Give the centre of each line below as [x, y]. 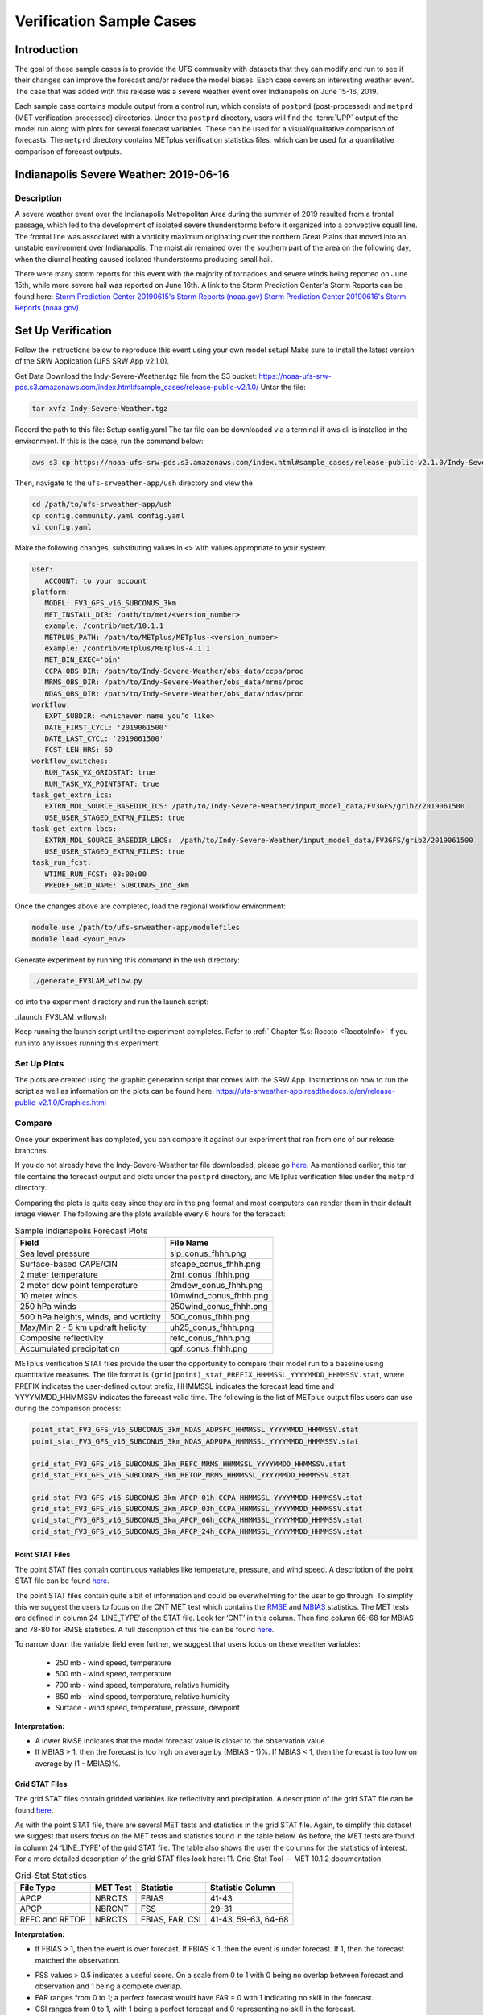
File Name [189, 1243]
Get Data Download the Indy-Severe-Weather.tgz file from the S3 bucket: [136, 376]
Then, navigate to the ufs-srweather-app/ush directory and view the [134, 483]
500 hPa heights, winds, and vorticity [90, 1316]
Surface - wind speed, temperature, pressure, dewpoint [148, 1708]
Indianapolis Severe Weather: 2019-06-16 [122, 174]
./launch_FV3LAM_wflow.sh [61, 1016]
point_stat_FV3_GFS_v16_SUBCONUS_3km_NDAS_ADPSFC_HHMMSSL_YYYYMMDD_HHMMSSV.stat [195, 1430]
